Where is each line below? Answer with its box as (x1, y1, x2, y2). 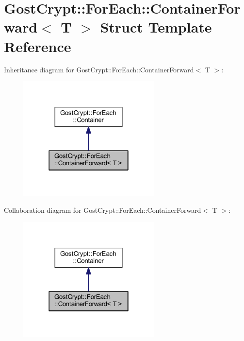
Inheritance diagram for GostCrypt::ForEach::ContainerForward (4, 64, 194, 74)
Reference (4, 36, 71, 56)
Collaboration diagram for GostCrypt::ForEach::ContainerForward (4, 205, 201, 215)
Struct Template (100, 17, 212, 37)
